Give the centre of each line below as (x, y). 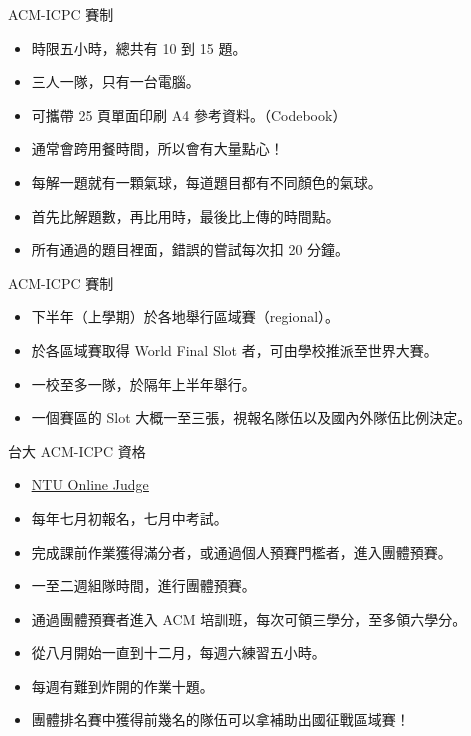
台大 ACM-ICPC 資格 (77, 450)
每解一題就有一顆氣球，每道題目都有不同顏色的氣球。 (206, 181)
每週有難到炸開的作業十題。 (122, 685)
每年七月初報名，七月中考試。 (129, 517)
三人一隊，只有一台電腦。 (115, 81)
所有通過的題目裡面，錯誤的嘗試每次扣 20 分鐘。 (190, 249)
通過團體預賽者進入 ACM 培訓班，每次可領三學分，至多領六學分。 (249, 618)
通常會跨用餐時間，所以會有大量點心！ (157, 148)
